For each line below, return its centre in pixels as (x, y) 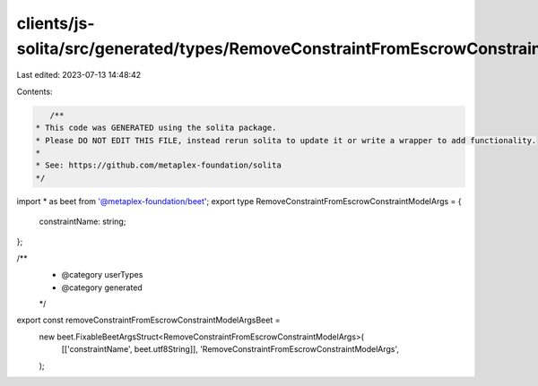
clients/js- (56, 23)
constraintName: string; (82, 222)
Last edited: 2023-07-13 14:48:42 (79, 75)
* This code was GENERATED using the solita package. (156, 128)
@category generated (102, 287)
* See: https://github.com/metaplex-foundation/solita (158, 165)
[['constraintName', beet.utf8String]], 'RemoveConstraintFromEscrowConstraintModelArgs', (230, 349)
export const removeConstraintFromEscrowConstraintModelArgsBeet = (148, 320)
